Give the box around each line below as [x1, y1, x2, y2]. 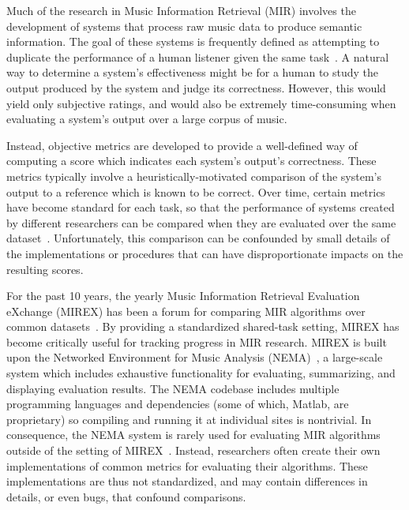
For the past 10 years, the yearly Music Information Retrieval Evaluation [6, 287, 360, 304]
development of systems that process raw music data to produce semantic [6, 17, 362, 34]
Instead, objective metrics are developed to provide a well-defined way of [6, 137, 358, 153]
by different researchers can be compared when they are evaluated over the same [6, 214, 396, 231]
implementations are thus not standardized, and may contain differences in [6, 473, 368, 489]
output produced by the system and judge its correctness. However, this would [6, 79, 386, 96]
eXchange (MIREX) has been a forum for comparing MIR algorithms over [6, 302, 366, 319]
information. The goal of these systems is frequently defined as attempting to [6, 33, 380, 50]
